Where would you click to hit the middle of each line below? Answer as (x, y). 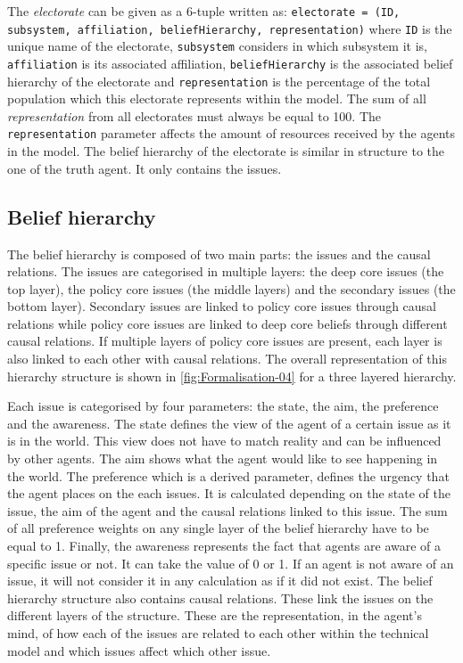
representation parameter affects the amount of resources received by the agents (231, 133)
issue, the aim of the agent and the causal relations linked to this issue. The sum (227, 510)
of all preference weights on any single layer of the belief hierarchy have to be (218, 528)
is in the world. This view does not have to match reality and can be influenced (224, 441)
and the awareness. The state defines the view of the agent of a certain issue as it (229, 423)
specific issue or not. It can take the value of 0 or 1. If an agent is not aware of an (231, 563)
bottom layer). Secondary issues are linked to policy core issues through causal (222, 306)
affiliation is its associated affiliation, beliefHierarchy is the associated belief (230, 63)
